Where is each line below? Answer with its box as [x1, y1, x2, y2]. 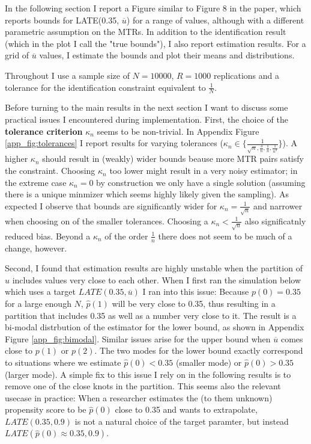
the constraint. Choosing [5, 164, 95, 177]
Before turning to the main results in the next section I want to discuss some [5, 101, 288, 114]
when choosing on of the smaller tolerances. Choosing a [5, 214, 208, 227]
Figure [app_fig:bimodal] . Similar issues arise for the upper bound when [5, 332, 271, 345]
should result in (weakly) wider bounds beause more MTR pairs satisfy [42, 152, 304, 165]
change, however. [5, 241, 67, 254]
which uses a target [5, 285, 76, 298]
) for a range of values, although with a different [126, 13, 304, 26]
